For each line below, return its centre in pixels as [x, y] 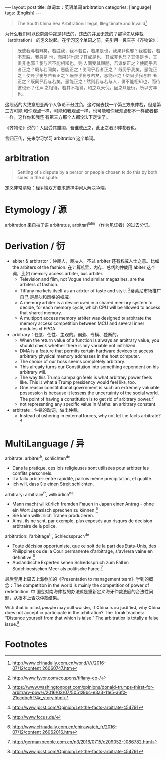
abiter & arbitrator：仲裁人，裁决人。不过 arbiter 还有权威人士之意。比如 [86, 261]
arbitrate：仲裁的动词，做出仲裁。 [47, 410]
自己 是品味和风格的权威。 [46, 297]
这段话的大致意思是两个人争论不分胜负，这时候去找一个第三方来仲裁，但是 [81, 104]
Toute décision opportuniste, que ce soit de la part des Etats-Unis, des [84, 546]
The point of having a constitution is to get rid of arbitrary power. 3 [87, 398]
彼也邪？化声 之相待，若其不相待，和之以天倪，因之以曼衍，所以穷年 [87, 87]
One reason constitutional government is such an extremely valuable [89, 387]
